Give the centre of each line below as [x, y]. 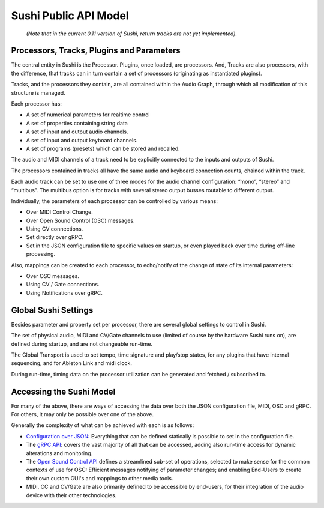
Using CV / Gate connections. [63, 285]
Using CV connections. [55, 229]
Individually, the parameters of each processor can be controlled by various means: [115, 201]
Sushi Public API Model [70, 16]
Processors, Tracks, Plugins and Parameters [96, 51]
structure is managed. [38, 92]
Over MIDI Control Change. [59, 212]
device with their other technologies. [71, 495]
